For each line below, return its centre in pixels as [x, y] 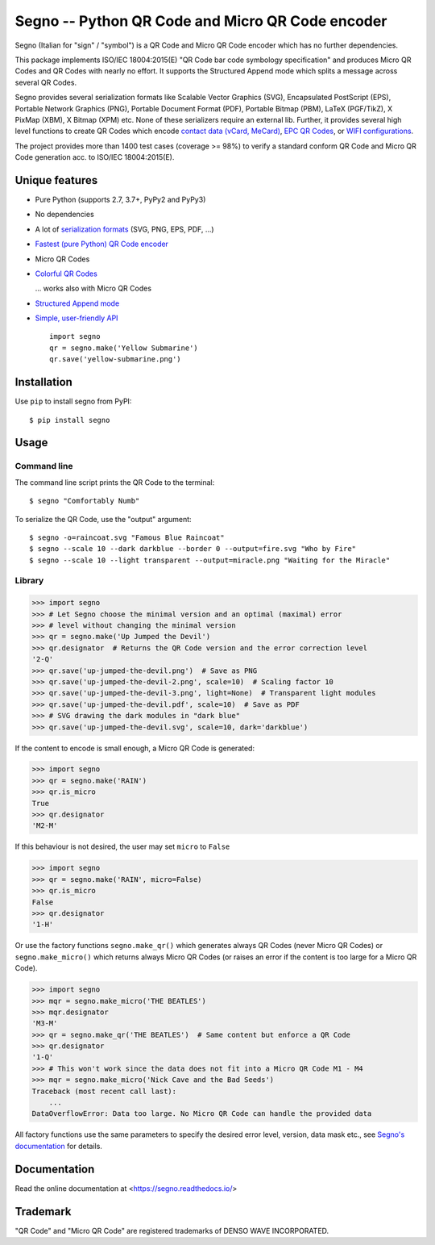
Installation [43, 382]
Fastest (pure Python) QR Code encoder [102, 244]
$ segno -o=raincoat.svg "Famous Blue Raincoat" [127, 537]
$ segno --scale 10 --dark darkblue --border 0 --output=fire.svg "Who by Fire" [193, 549]
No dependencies [64, 215]
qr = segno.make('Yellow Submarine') [124, 348]
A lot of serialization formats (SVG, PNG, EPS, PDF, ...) [124, 229]
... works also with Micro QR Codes [93, 288]
